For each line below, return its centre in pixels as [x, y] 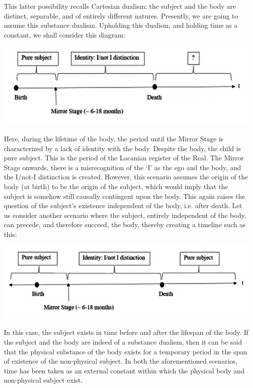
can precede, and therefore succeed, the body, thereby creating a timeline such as [125, 224]
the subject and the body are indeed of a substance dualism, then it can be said [123, 342]
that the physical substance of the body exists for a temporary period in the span [126, 351]
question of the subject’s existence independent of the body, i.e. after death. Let [123, 205]
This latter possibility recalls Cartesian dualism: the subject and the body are [120, 6]
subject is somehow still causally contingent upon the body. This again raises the [125, 196]
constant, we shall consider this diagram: [65, 34]
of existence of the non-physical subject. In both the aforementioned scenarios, [121, 361]
